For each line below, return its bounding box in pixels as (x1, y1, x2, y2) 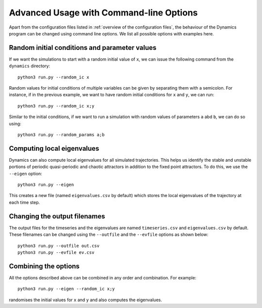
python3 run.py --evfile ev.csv (17, 249, 95, 255)
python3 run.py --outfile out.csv (17, 243, 99, 248)
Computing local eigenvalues (9, 144, 99, 153)
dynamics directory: (9, 63, 50, 69)
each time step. (9, 199, 40, 205)
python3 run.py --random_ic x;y (17, 103, 95, 108)
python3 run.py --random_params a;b (17, 132, 105, 138)
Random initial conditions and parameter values (9, 44, 157, 52)
